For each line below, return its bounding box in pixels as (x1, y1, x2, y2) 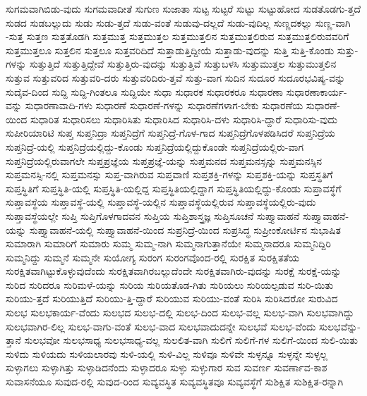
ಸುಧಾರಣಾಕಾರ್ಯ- (286, 84, 347, 99)
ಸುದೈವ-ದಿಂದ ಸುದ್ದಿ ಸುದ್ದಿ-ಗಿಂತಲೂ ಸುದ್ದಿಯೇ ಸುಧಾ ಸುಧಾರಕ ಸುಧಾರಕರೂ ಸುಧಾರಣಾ (6, 84, 283, 99)
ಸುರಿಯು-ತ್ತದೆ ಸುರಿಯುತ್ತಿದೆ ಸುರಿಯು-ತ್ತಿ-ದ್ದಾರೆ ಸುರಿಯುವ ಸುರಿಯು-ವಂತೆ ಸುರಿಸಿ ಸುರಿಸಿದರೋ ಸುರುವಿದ (6, 291, 338, 306)
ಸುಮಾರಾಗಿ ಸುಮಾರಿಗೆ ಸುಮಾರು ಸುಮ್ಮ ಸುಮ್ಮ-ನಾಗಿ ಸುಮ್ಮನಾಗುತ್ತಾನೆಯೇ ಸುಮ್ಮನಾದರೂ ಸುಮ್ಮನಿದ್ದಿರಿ (6, 236, 331, 251)
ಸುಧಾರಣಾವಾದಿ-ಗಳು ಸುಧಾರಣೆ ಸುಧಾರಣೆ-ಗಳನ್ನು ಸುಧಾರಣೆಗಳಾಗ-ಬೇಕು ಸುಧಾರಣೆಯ (25, 98, 303, 113)
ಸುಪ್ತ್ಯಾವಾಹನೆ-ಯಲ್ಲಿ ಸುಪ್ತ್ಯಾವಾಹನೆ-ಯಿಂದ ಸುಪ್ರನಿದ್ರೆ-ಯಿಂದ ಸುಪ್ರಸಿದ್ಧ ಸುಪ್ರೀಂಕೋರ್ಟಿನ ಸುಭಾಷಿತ (29, 222, 341, 237)
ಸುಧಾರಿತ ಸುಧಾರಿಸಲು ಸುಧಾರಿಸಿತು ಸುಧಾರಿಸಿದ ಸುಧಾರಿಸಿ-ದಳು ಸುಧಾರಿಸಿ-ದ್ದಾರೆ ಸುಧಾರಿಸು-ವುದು (30, 111, 337, 126)
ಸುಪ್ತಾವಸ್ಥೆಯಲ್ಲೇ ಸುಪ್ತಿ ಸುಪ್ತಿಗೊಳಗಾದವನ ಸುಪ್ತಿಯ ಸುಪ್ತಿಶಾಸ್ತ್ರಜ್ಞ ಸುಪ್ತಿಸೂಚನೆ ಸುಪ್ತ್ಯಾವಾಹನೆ (6, 208, 300, 223)
